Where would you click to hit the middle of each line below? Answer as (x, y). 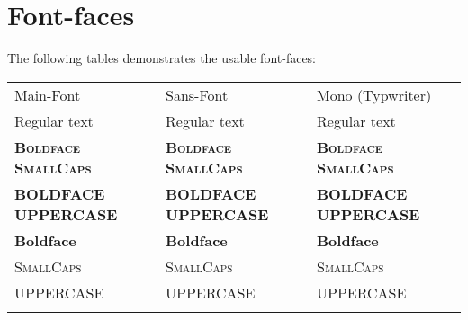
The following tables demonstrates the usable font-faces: (162, 58)
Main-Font (48, 94)
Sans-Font (197, 94)
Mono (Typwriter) (374, 94)
